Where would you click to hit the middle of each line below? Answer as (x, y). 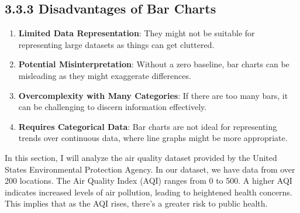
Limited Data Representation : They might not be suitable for (137, 33)
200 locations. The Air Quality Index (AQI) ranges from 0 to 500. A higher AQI (149, 181)
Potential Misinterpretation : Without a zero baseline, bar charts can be (154, 64)
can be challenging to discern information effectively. (113, 107)
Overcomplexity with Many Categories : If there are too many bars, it (153, 95)
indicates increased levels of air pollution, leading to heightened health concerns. (149, 192)
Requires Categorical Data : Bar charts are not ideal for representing (148, 126)
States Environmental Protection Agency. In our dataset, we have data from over (150, 169)
